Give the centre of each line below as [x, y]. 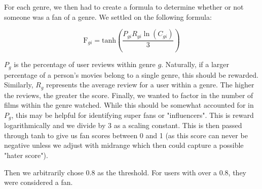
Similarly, [19, 85]
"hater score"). [26, 155]
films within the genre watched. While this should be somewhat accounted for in [129, 105]
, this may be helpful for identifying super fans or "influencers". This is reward [133, 115]
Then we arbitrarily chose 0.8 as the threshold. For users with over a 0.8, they [125, 172]
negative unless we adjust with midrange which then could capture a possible [124, 145]
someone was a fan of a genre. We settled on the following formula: [108, 17]
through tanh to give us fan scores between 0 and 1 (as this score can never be [126, 135]
